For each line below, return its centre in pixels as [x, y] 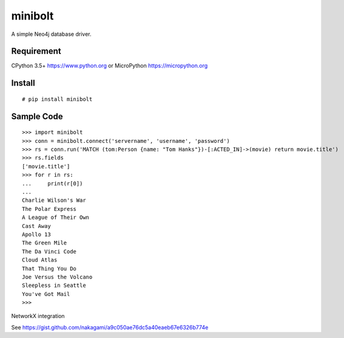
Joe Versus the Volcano [57, 277]
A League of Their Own [56, 218]
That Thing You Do [49, 268]
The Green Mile [45, 243]
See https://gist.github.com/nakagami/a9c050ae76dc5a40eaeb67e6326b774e [110, 327]
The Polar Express [49, 209]
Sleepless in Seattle [54, 285]
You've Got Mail [46, 294]
